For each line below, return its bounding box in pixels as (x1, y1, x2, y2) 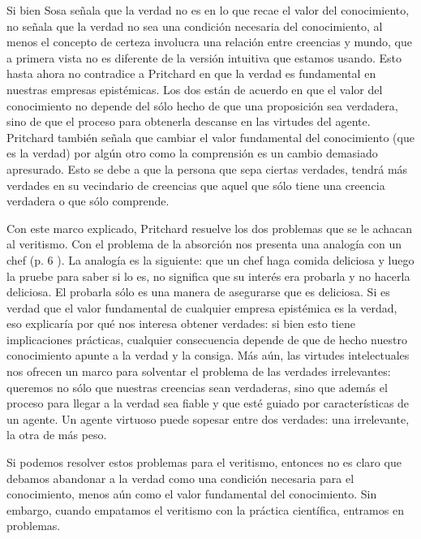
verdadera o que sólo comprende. (6, 192, 170, 209)
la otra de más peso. (6, 426, 107, 443)
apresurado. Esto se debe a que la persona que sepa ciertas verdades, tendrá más (6, 160, 408, 177)
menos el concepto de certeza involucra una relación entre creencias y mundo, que (6, 33, 413, 50)
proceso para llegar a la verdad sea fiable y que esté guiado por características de (6, 395, 410, 412)
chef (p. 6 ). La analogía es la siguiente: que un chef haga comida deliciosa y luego (6, 251, 415, 268)
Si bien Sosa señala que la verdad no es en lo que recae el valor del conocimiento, (6, 2, 410, 18)
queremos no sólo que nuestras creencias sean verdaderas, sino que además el (6, 378, 388, 395)
